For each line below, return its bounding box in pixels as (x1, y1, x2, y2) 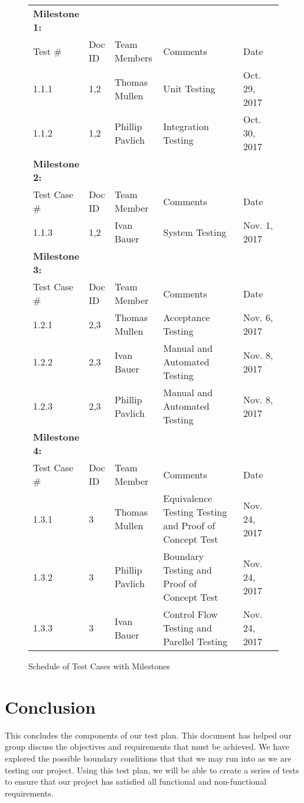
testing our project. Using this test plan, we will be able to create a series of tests (5, 763, 299, 776)
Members (115, 51, 152, 64)
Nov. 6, (243, 310, 273, 324)
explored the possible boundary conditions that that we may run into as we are (5, 752, 292, 764)
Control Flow (163, 607, 218, 621)
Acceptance (163, 310, 210, 324)
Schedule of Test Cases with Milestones (28, 660, 170, 672)
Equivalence (163, 491, 213, 505)
